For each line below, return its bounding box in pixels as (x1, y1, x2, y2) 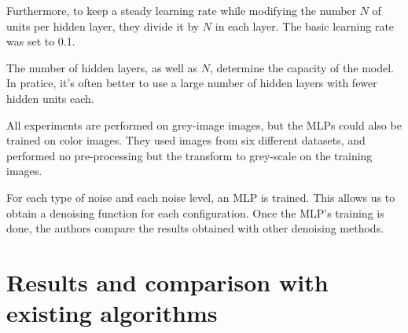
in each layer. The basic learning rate (215, 17, 395, 34)
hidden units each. (6, 90, 94, 106)
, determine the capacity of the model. (209, 59, 395, 75)
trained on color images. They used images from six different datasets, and (6, 132, 366, 148)
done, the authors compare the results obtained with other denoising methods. (6, 220, 384, 236)
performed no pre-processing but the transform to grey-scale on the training (6, 147, 373, 163)
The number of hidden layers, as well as (6, 59, 197, 75)
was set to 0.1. (6, 33, 75, 49)
